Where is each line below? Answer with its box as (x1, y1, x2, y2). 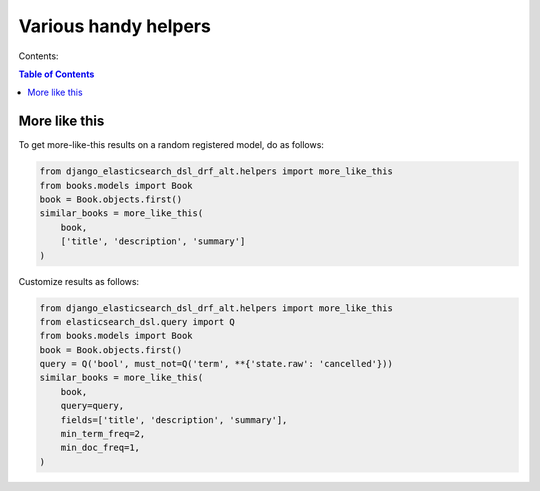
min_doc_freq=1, (60, 442, 140, 454)
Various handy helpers (18, 15, 212, 37)
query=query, (60, 400, 125, 412)
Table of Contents (18, 68, 95, 80)
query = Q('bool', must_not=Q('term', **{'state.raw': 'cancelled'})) (39, 358, 394, 370)
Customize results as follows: (18, 275, 140, 287)
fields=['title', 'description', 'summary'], (60, 414, 288, 425)
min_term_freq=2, (60, 428, 146, 440)
